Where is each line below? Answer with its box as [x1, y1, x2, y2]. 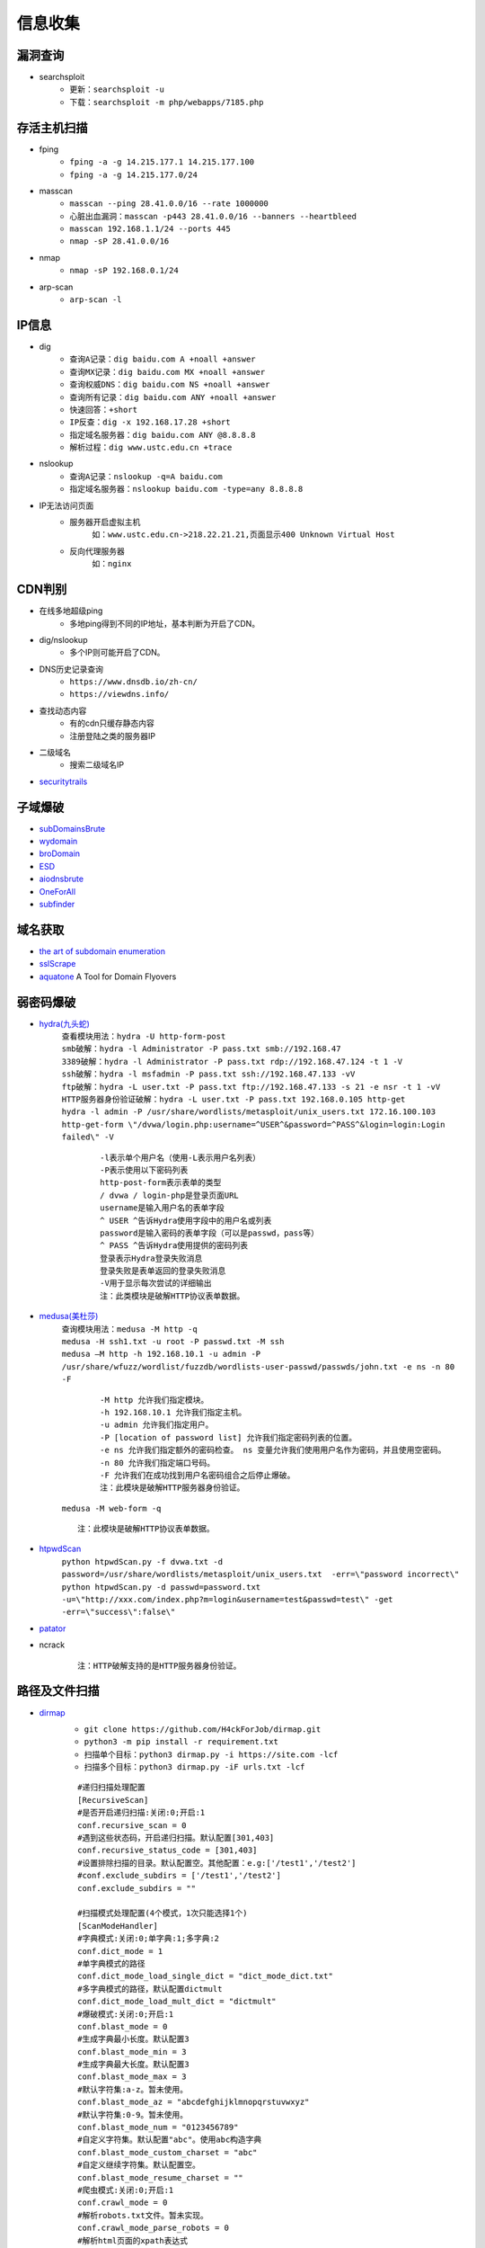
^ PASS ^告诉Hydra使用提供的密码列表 [100, 1241, 249, 1251]
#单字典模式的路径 [77, 1958, 145, 1968]
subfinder [39, 899, 75, 910]
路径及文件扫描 [16, 1683, 100, 1699]
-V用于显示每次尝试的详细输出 [100, 1278, 212, 1289]
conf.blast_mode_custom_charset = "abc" [77, 2147, 258, 2157]
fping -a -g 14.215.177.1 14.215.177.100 [69, 157, 255, 167]
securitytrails [39, 776, 88, 787]
